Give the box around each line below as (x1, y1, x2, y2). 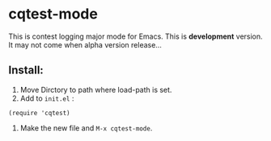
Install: (8, 64, 44, 77)
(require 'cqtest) (8, 109, 70, 117)
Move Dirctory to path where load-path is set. (19, 85, 172, 94)
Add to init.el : (19, 93, 74, 103)
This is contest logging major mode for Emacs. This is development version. (8, 31, 263, 41)
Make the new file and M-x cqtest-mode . (19, 122, 153, 133)
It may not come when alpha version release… (8, 39, 162, 49)
